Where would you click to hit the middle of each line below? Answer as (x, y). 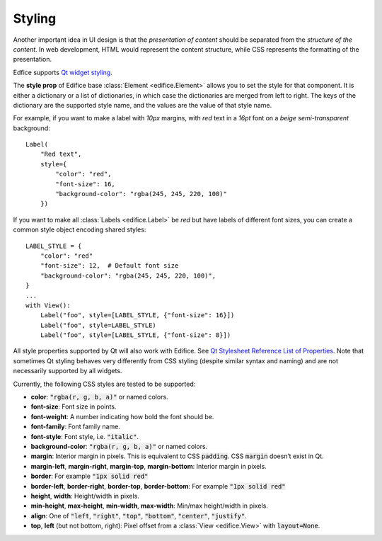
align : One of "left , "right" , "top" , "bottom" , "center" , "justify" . (139, 516)
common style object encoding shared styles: (80, 229)
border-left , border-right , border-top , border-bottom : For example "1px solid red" (158, 486)
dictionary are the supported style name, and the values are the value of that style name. (143, 105)
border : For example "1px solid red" (89, 476)
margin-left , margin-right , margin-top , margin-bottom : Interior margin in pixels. (149, 466)
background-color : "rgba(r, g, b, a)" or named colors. (119, 446)
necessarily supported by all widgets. (68, 371)
